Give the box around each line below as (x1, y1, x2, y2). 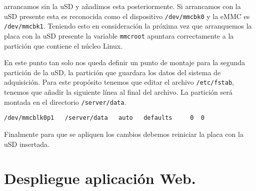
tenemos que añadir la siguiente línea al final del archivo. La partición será (4, 87, 232, 97)
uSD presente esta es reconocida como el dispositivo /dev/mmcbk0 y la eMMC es (4, 11, 250, 21)
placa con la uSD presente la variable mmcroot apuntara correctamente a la (4, 30, 234, 41)
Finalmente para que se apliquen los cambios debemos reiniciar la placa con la (4, 128, 243, 139)
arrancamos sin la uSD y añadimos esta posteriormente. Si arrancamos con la (4, 1, 241, 11)
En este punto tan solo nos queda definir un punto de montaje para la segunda (4, 57, 245, 68)
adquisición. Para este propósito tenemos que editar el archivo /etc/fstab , (4, 77, 234, 87)
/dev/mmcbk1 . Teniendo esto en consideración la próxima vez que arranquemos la (4, 21, 252, 31)
